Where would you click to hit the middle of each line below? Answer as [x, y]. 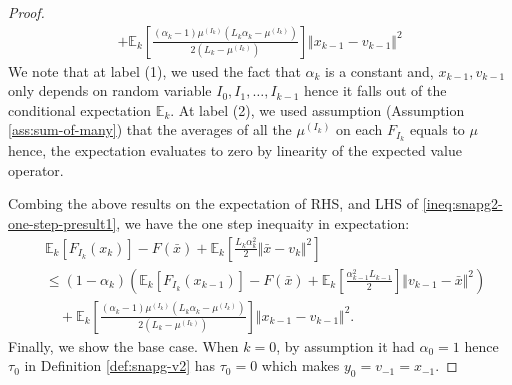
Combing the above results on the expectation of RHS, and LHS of [213, 203]
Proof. [26, 12]
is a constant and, [379, 70]
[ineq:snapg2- [462, 203]
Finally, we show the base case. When [123, 345]
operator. [36, 169]
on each [359, 129]
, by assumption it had [345, 345]
